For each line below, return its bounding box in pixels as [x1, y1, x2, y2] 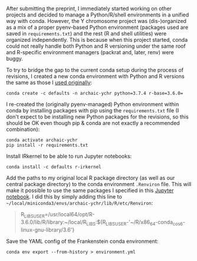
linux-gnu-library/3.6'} [20, 226, 75, 233]
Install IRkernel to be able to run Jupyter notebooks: [6, 153, 132, 160]
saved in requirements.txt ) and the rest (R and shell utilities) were [6, 30, 167, 37]
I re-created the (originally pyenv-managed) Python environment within [6, 101, 179, 108]
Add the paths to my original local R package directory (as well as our [6, 174, 175, 181]
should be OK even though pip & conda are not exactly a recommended [6, 120, 180, 126]
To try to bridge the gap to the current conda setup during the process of [6, 67, 184, 73]
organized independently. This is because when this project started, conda [6, 37, 188, 43]
